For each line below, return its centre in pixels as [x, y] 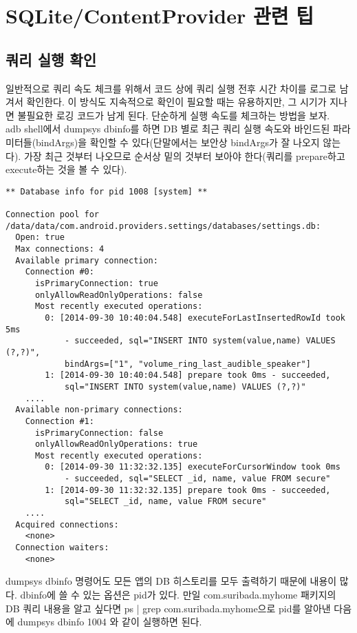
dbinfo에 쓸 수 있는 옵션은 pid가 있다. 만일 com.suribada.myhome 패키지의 [178, 594]
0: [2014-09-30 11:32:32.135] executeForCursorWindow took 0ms [193, 467]
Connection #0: [60, 272]
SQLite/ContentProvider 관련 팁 [160, 16]
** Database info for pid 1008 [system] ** [107, 191]
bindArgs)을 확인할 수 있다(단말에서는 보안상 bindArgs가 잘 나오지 [178, 142]
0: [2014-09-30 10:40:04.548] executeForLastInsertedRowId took [195, 318]
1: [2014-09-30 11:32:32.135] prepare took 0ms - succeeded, [188, 490]
